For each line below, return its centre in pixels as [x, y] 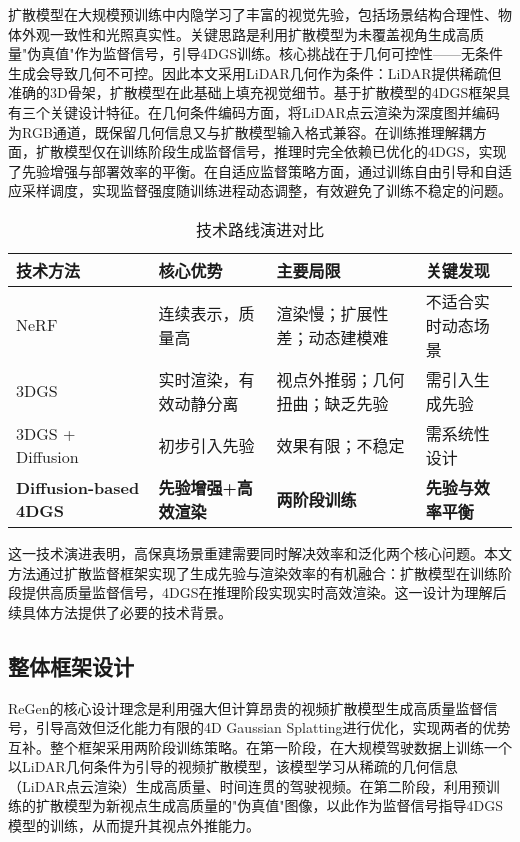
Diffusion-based [78, 487]
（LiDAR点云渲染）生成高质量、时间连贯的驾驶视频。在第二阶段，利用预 [247, 785]
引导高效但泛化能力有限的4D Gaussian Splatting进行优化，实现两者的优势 [273, 727]
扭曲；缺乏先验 [332, 403]
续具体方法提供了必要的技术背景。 [120, 611]
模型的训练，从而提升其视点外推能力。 [134, 825]
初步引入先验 [206, 445]
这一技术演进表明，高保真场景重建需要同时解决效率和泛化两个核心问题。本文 [260, 552]
